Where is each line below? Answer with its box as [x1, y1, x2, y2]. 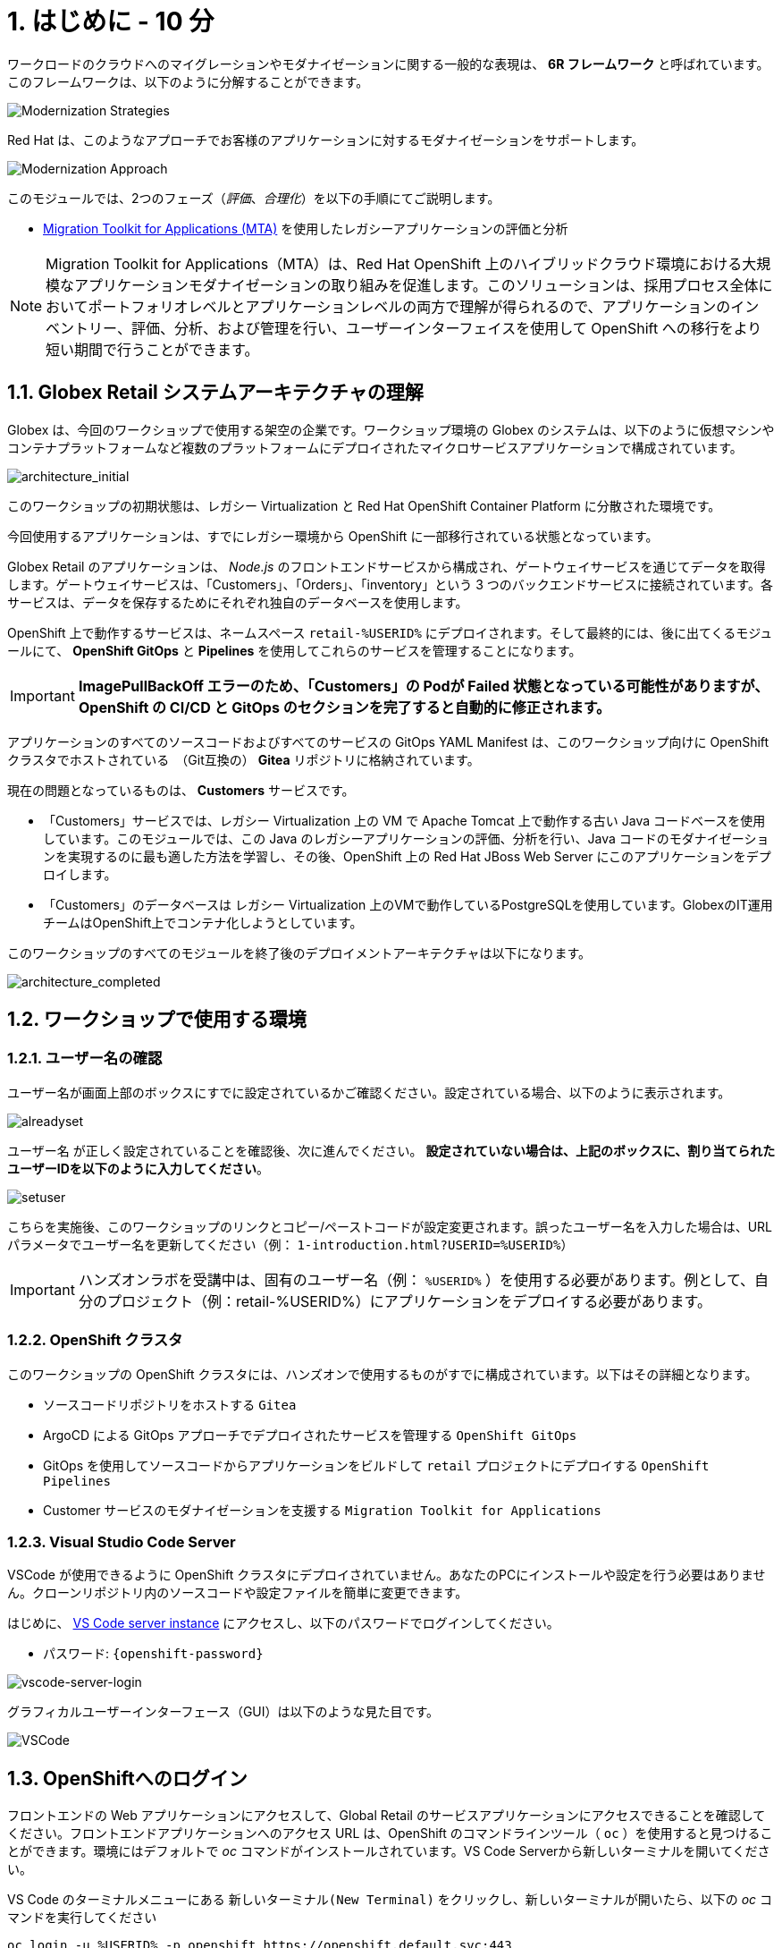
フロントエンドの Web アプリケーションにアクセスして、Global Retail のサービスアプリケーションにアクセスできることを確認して [7, 1808, 766, 1824]
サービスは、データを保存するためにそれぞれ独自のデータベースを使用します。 [7, 594, 468, 610]
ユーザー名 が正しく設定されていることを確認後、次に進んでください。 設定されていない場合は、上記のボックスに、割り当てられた [7, 1142, 776, 1158]
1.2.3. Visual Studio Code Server [7, 1532, 236, 1551]
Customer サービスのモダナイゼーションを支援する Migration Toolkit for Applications [43, 1502, 601, 1518]
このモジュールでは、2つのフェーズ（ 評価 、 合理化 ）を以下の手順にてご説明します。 [7, 190, 500, 206]
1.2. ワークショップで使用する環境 [7, 1008, 307, 1031]
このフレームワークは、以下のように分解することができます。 [7, 73, 369, 89]
